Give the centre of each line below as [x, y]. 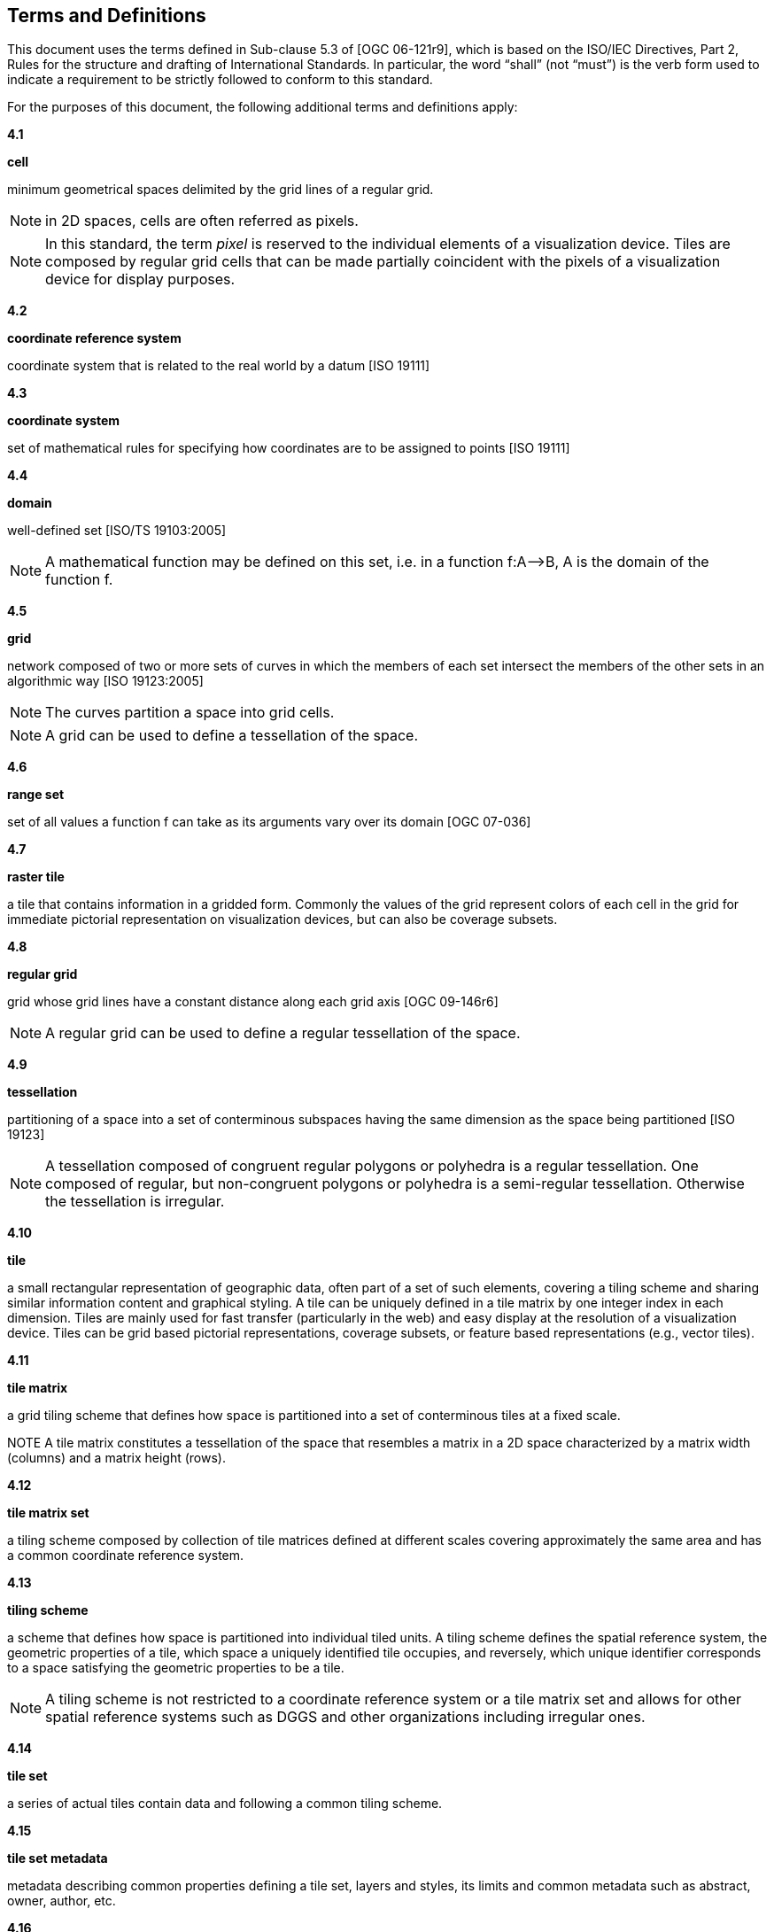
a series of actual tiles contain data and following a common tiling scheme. [225, 1804]
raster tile [36, 877]
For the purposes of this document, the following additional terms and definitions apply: [263, 107]
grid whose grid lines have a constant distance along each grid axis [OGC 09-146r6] [253, 1002]
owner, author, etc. [62, 1901]
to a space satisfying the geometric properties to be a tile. [176, 1668]
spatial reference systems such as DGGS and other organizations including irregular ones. [345, 1717]
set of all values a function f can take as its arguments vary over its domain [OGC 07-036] [269, 822]
